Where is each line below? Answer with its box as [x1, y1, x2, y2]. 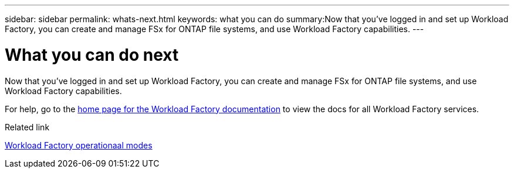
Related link [5, 122, 50, 132]
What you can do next [5, 44, 179, 65]
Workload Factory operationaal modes [5, 140, 153, 150]
